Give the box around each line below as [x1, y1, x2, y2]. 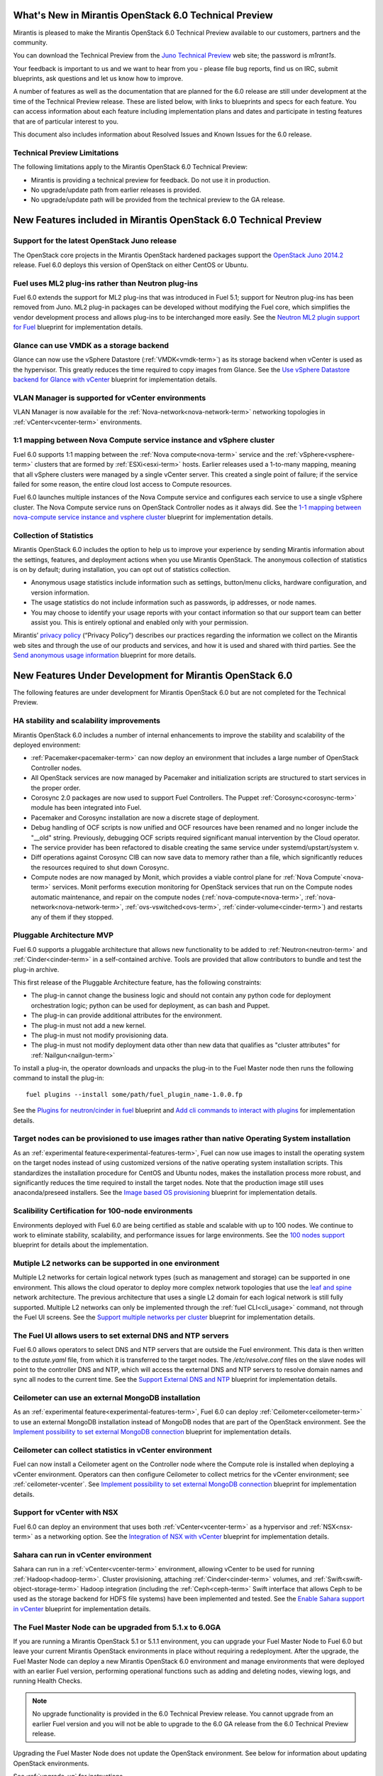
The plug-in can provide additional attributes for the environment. [30, 1011, 223, 1019]
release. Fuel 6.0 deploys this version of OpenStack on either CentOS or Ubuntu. [13, 260, 249, 269]
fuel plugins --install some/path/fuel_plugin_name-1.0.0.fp [26, 1090, 243, 1098]
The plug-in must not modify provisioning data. [30, 1031, 169, 1039]
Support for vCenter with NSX [13, 1507, 118, 1517]
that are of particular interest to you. [13, 117, 118, 126]
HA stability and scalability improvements [13, 716, 161, 726]
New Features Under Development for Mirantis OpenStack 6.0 [13, 670, 293, 681]
